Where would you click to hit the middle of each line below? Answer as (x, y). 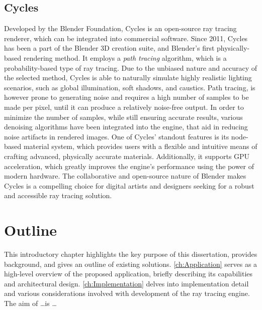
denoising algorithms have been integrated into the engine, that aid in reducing (126, 127)
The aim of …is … (30, 303)
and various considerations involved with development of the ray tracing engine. (127, 293)
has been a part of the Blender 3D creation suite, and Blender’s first (109, 48)
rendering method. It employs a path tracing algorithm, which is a (125, 57)
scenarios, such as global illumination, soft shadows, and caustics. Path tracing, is (130, 87)
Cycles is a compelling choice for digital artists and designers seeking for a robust (129, 185)
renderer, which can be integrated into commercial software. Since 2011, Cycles (126, 38)
